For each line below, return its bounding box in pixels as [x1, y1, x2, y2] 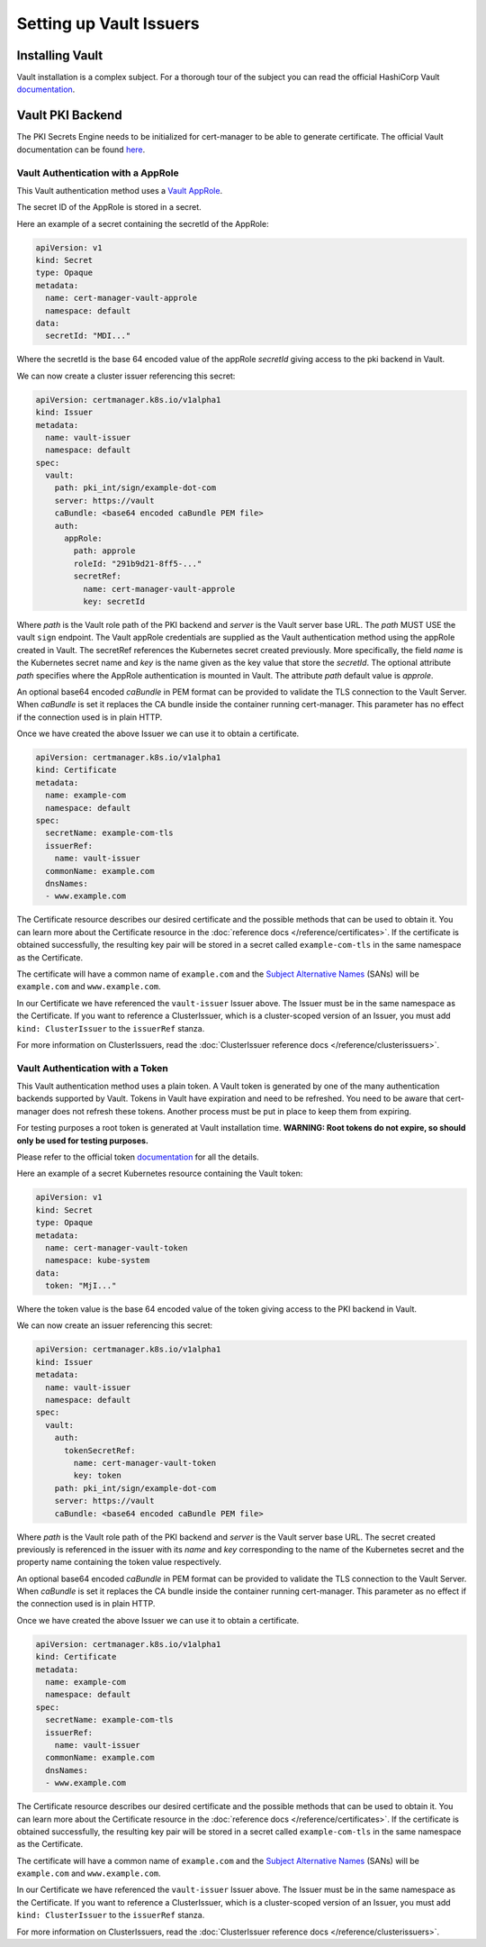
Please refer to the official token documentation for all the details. [16, 1151, 260, 1162]
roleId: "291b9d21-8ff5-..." [73, 559, 202, 569]
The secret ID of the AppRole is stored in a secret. [16, 202, 202, 213]
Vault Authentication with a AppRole [16, 167, 179, 179]
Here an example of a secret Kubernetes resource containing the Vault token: [16, 1168, 303, 1179]
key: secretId [82, 596, 146, 606]
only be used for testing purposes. [16, 1135, 148, 1146]
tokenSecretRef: [64, 1445, 136, 1455]
